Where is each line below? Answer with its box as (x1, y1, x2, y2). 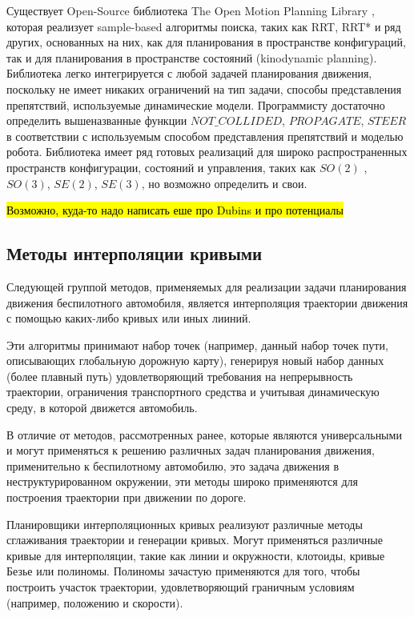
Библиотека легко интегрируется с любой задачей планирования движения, (6, 65, 372, 82)
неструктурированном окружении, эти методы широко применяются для (6, 473, 358, 490)
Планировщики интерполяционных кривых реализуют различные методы (6, 515, 363, 532)
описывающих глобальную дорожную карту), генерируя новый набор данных (6, 352, 384, 369)
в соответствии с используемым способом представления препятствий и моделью (6, 127, 404, 144)
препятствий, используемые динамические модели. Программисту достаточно (6, 96, 385, 113)
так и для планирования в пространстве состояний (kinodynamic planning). (6, 49, 377, 66)
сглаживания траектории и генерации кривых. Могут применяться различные (6, 531, 383, 548)
